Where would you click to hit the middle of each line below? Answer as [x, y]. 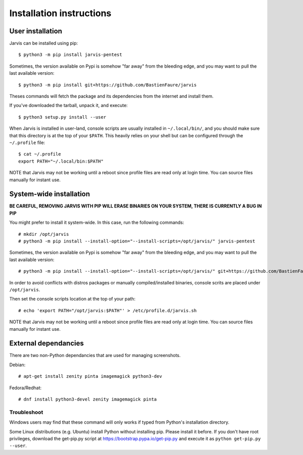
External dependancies [47, 343]
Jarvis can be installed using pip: [44, 43]
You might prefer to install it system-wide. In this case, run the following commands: [97, 223]
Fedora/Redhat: [26, 388]
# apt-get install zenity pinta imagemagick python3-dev [90, 376]
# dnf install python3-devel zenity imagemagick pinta [88, 399]
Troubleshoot [26, 412]
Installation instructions [60, 13]
